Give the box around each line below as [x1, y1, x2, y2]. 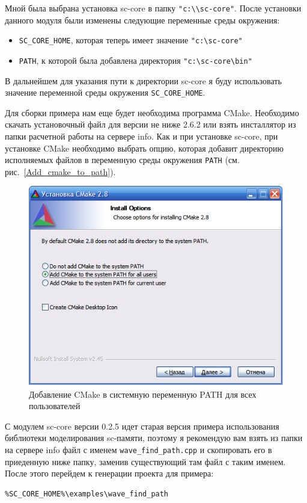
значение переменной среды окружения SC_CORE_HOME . [5, 86, 205, 99]
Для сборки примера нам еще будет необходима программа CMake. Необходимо [5, 106, 299, 119]
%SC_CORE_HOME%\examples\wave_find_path [5, 489, 169, 498]
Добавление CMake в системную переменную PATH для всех [29, 387, 257, 400]
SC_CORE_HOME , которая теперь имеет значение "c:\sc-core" [19, 34, 243, 46]
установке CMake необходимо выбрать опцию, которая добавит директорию [5, 141, 284, 154]
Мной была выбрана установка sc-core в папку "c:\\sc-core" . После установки [5, 2, 302, 14]
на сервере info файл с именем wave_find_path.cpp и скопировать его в [5, 443, 272, 456]
